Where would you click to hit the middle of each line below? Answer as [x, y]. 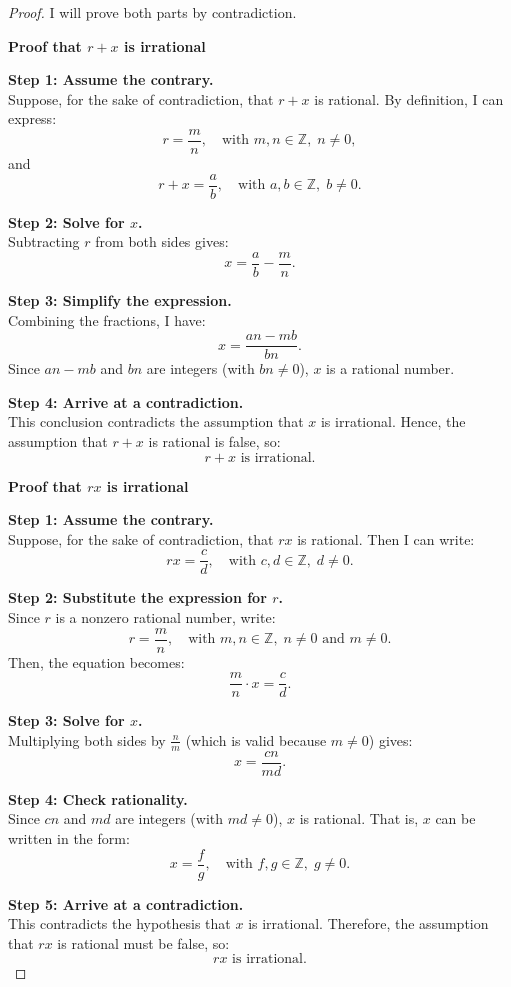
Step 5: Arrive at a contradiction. [126, 903]
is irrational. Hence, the [393, 421]
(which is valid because [256, 739]
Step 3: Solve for [66, 720]
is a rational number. [390, 368]
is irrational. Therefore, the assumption [368, 923]
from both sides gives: [162, 241]
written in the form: [69, 837]
